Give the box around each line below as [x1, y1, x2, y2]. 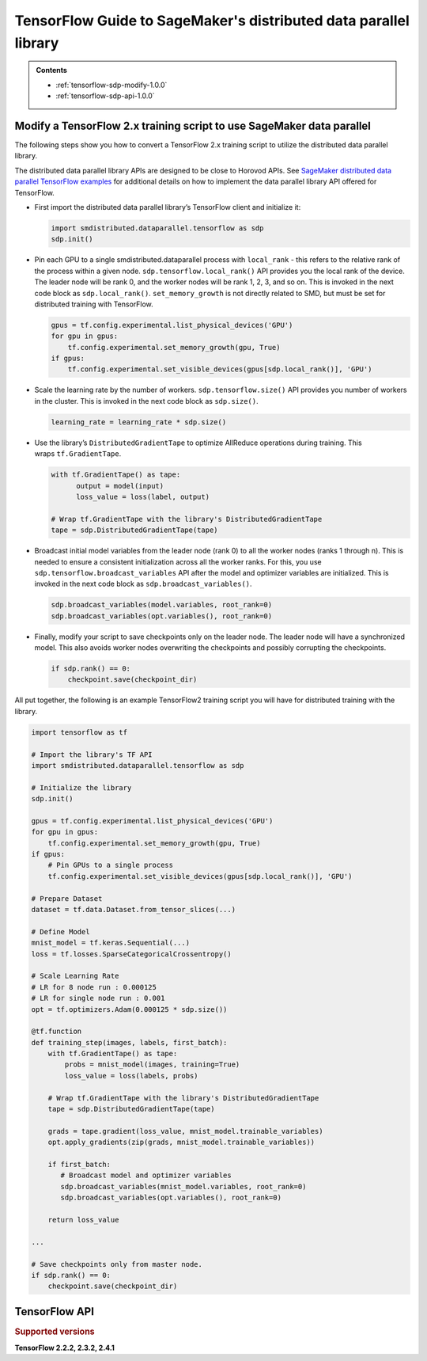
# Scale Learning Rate [31, 971, 119, 981]
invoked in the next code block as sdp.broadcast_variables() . [34, 579, 252, 589]
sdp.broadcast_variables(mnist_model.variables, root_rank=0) [60, 1182, 307, 1191]
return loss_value [47, 1215, 119, 1224]
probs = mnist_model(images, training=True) [64, 1060, 240, 1069]
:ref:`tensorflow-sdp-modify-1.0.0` [55, 80, 168, 89]
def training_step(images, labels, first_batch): [31, 1038, 228, 1047]
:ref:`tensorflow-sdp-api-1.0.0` [55, 91, 155, 101]
